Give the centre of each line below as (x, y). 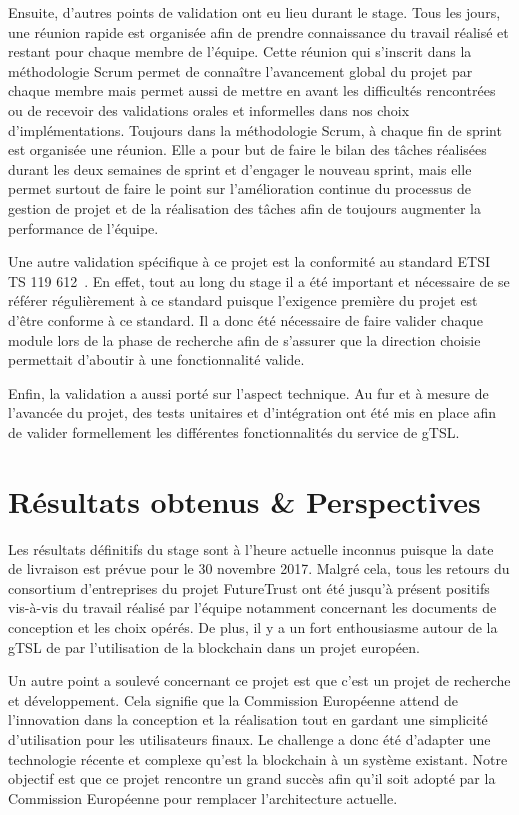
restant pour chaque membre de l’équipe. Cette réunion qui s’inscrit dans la (240, 51)
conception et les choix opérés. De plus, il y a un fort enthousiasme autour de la (253, 626)
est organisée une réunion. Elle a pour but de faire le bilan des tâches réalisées (247, 149)
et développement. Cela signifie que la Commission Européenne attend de (233, 699)
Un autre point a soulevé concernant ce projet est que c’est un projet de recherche (259, 680)
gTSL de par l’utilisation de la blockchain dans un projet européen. (214, 646)
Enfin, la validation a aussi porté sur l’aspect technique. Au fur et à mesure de (248, 392)
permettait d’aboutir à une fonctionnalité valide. (156, 359)
